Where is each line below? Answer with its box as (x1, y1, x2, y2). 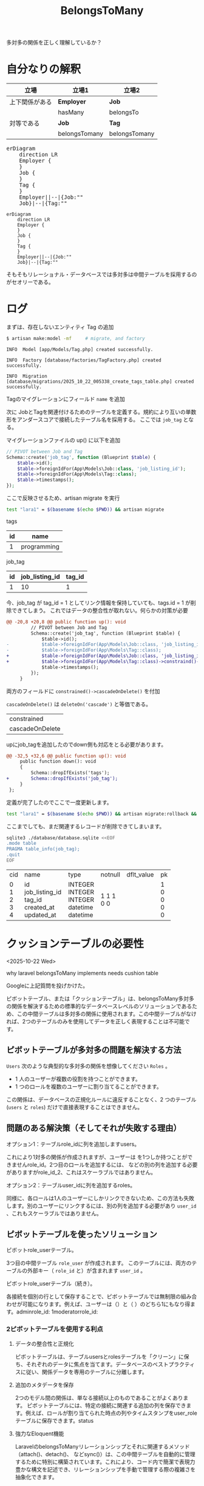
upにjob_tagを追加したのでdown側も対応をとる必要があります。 (6, 741, 167, 748)
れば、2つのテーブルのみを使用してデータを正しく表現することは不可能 (6, 1017, 185, 1025)
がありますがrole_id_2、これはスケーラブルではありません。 (6, 1168, 157, 1176)
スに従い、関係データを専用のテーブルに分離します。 (15, 1368, 148, 1375)
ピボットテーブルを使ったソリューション (6, 1229, 158, 1239)
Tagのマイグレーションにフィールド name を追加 (6, 395, 126, 402)
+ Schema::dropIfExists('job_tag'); (6, 775, 118, 782)
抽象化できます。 (15, 1473, 58, 1481)
